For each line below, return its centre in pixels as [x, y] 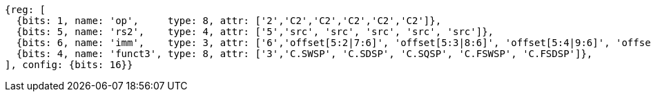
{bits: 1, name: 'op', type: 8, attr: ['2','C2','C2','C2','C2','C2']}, [229, 21]
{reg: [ [26, 10]
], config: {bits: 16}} [69, 65]
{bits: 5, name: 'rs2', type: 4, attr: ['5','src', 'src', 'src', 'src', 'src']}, [255, 32]
